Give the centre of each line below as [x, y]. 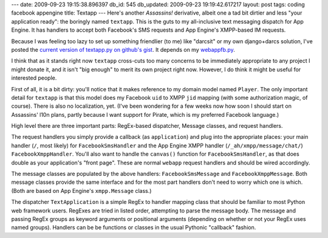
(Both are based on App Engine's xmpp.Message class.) [81, 191]
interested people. [34, 78]
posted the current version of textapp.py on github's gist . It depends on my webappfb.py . [123, 49]
